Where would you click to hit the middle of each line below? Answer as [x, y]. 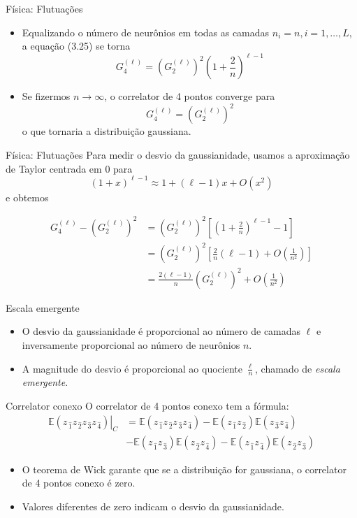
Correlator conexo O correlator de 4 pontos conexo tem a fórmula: [147, 406]
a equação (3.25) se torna [76, 46]
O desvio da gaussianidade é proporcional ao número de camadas [161, 331]
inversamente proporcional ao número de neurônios [131, 345]
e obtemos [27, 197]
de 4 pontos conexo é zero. [79, 483]
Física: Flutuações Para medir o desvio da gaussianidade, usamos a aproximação [178, 154]
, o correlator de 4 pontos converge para [190, 96]
